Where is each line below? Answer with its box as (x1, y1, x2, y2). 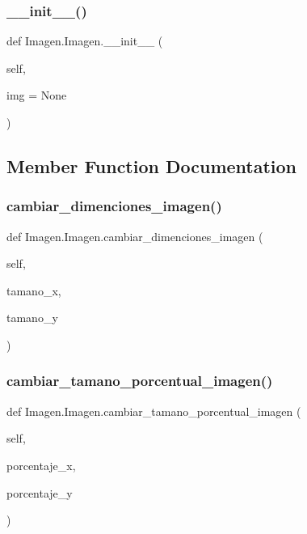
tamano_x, (6, 282, 61, 299)
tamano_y (6, 309, 58, 326)
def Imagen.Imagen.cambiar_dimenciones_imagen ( (6, 227, 263, 244)
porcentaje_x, (6, 456, 76, 473)
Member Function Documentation (6, 153, 297, 178)
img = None (6, 87, 67, 104)
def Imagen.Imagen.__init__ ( (6, 32, 163, 49)
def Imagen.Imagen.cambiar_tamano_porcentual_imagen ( (6, 402, 301, 419)
